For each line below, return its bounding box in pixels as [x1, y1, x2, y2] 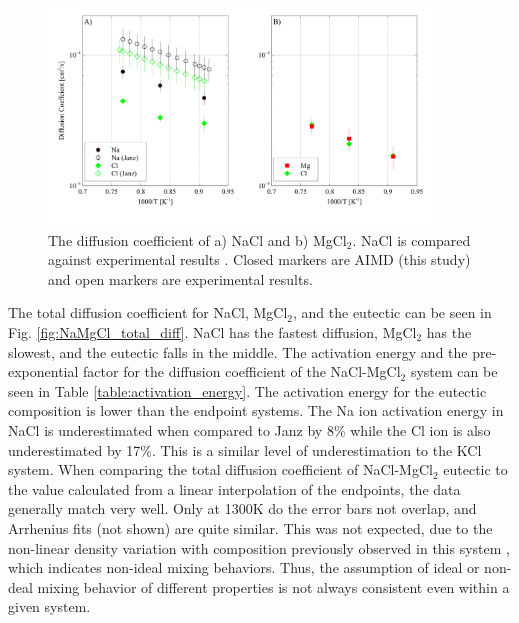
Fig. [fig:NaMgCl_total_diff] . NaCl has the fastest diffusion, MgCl [8, 321, 417, 342]
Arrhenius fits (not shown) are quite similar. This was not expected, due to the [8, 517, 493, 538]
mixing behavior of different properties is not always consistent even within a [37, 576, 510, 597]
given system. [8, 596, 91, 617]
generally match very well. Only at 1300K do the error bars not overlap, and [8, 498, 477, 519]
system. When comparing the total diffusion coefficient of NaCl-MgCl [8, 459, 433, 480]
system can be [410, 361, 498, 382]
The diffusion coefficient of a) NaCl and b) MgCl [48, 229, 347, 250]
